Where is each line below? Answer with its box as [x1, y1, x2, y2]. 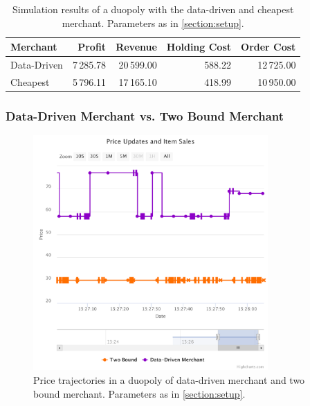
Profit [77, 39, 107, 54]
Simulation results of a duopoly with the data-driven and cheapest [12, 2, 294, 16]
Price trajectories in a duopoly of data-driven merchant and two [33, 372, 305, 387]
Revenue [116, 39, 157, 54]
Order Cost [241, 39, 296, 54]
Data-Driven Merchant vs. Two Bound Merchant [6, 107, 284, 124]
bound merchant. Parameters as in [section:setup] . [33, 386, 246, 400]
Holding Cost [166, 39, 232, 54]
